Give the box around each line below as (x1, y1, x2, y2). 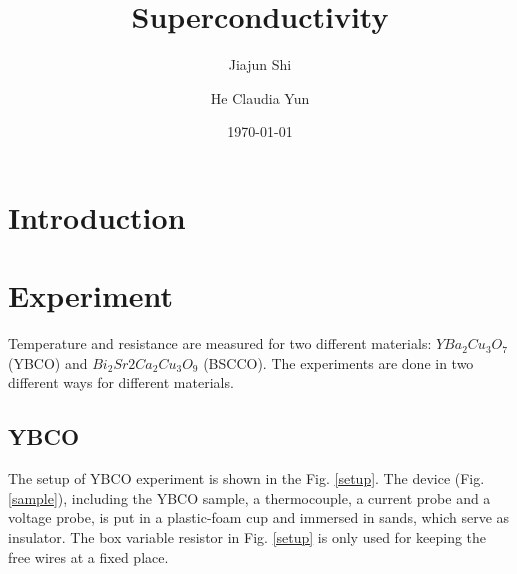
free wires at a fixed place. (8, 546, 169, 567)
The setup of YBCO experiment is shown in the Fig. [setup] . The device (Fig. (8, 468, 485, 489)
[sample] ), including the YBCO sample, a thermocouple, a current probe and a (8, 487, 491, 508)
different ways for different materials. (8, 372, 234, 393)
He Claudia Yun (210, 87, 310, 108)
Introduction (8, 196, 186, 237)
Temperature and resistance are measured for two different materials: (8, 333, 432, 354)
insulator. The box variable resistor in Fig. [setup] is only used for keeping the (8, 526, 487, 547)
